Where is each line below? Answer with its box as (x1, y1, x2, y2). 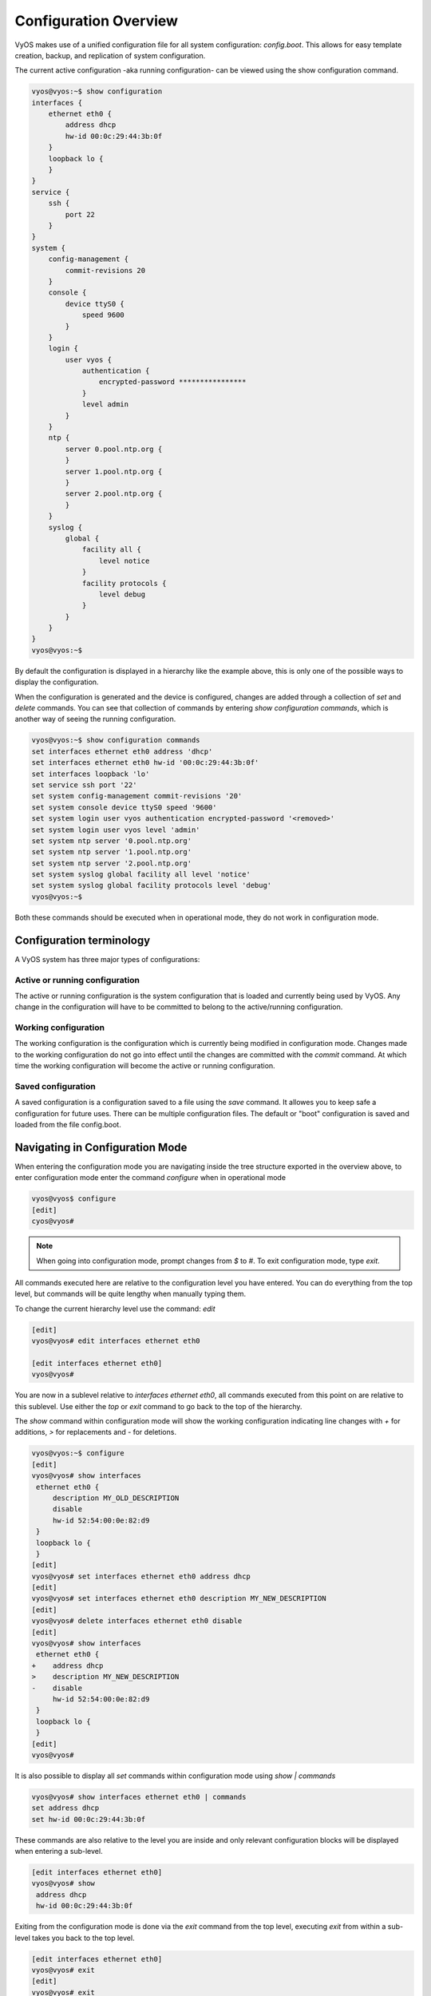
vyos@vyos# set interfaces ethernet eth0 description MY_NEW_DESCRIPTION (31, 1594, 326, 1603)
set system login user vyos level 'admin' (31, 825, 200, 834)
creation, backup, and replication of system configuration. (14, 50, 206, 60)
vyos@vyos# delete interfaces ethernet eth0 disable (31, 1617, 243, 1626)
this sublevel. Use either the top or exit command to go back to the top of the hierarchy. (14, 1401, 302, 1411)
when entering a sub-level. (14, 1847, 103, 1856)
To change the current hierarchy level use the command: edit (14, 1304, 215, 1313)
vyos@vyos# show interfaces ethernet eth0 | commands (31, 1792, 247, 1801)
